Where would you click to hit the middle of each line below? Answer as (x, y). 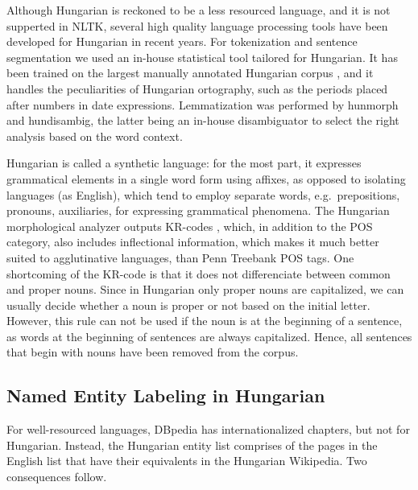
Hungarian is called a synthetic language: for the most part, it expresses (184, 163)
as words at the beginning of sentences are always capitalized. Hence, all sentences (209, 336)
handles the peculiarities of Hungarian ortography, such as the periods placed (197, 88)
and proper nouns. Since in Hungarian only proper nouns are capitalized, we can (205, 289)
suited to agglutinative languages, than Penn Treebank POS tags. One (180, 257)
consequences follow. (57, 477)
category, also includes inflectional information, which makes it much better (193, 242)
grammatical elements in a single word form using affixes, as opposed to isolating (206, 178)
